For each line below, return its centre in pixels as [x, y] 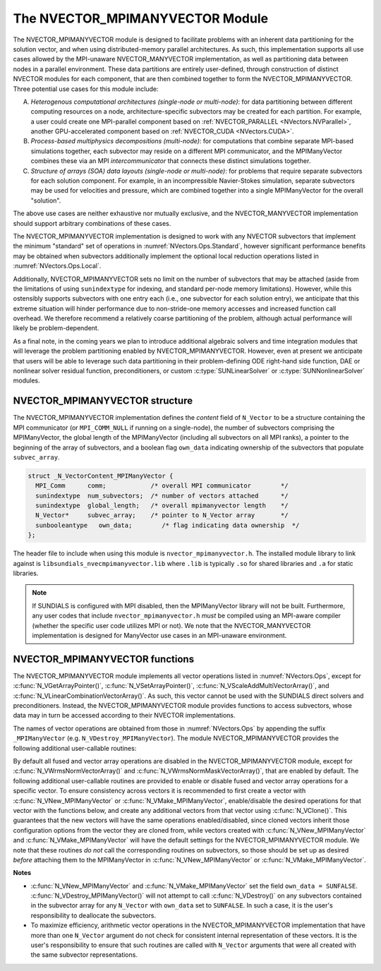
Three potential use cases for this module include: [86, 89]
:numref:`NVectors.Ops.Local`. [57, 266]
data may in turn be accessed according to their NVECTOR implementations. [124, 716]
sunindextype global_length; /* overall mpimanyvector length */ [162, 506]
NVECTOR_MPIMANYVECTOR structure [103, 401]
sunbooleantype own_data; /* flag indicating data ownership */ [168, 525]
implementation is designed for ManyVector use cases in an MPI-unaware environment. [159, 635]
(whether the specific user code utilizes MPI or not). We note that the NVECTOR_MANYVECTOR [171, 625]
